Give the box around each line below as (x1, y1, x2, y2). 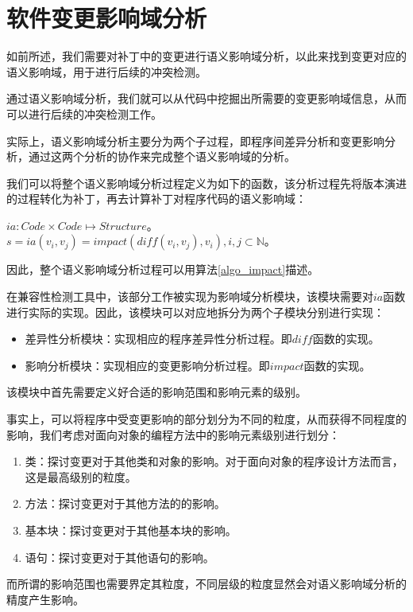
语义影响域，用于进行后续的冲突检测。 (6, 63, 206, 80)
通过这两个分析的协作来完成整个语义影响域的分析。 (28, 148, 295, 165)
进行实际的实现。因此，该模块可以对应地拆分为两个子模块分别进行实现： (6, 303, 384, 320)
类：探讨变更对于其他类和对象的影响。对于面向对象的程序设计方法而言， (25, 453, 403, 470)
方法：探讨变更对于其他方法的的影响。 (25, 495, 226, 512)
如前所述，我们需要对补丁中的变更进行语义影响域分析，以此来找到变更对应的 (6, 48, 407, 64)
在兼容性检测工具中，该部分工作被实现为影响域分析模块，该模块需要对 (6, 288, 373, 305)
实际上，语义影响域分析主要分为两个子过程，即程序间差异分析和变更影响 (6, 132, 384, 149)
